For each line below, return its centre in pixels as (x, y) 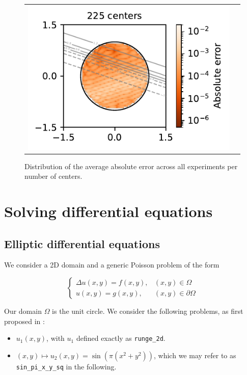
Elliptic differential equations (82, 243)
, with (56, 338)
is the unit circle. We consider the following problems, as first (148, 311)
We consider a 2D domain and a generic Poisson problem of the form (112, 265)
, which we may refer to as (195, 355)
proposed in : (24, 321)
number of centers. (53, 176)
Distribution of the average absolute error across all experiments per (131, 166)
